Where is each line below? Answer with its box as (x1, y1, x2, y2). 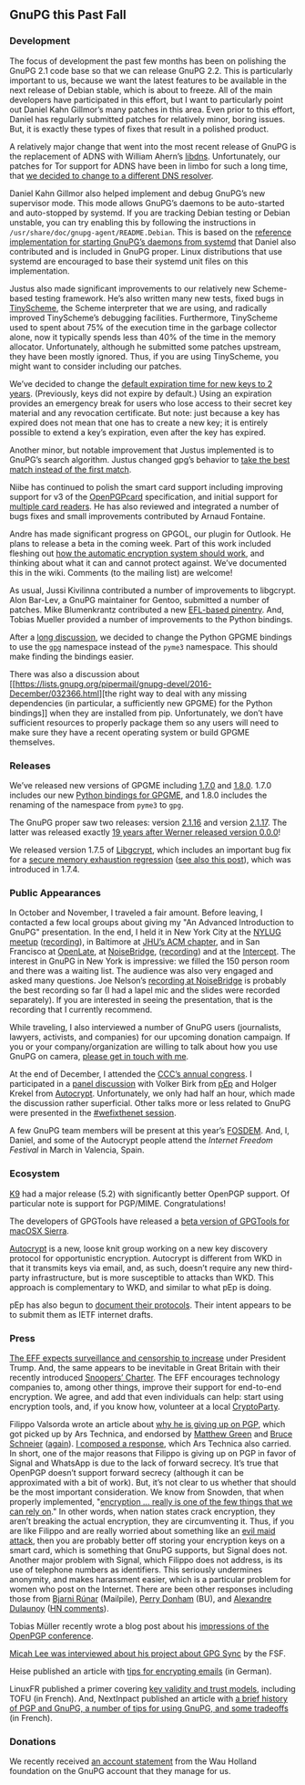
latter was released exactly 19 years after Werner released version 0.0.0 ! (9, 826, 281, 838)
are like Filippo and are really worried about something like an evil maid (9, 1525, 276, 1536)
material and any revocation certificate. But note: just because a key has (9, 407, 280, 418)
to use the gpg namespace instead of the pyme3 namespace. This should (9, 641, 278, 652)
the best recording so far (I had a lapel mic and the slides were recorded (9, 985, 280, 996)
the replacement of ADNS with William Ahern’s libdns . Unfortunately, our (9, 151, 280, 162)
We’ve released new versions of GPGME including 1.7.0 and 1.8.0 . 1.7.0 (9, 779, 271, 790)
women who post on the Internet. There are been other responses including (9, 1583, 294, 1594)
